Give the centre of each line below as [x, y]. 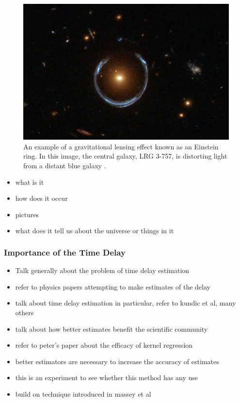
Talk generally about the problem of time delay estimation [102, 270]
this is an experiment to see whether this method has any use [106, 378]
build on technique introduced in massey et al [83, 394]
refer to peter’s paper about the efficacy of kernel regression [104, 345]
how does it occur [41, 198]
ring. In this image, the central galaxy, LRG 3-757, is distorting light [125, 156]
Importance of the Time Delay [65, 252]
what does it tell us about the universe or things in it [95, 231]
